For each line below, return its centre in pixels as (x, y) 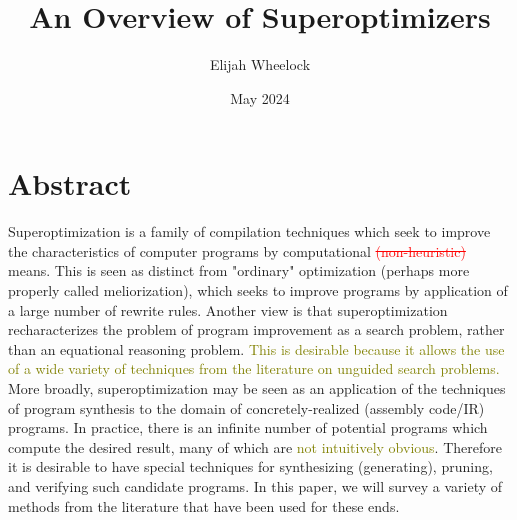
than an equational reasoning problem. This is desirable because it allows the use (256, 348)
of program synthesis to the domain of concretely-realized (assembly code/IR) (246, 407)
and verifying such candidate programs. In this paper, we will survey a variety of (255, 485)
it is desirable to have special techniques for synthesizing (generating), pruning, (250, 466)
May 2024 (260, 97)
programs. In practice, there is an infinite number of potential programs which (248, 427)
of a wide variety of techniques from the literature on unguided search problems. (254, 368)
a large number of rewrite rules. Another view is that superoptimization (228, 309)
